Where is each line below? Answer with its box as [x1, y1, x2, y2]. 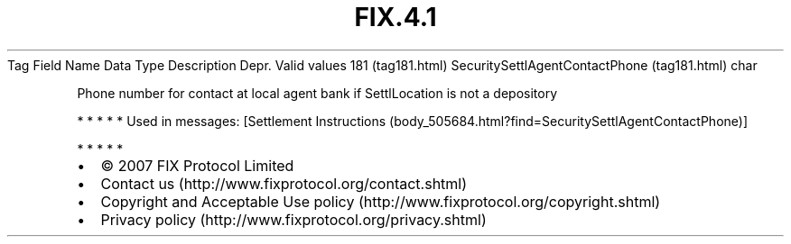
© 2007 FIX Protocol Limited [100, 156, 294, 175]
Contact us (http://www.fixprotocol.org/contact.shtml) [100, 174, 468, 193]
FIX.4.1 [354, 2, 437, 32]
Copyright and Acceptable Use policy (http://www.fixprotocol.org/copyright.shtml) [100, 192, 661, 211]
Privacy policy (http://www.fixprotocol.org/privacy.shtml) [100, 210, 487, 229]
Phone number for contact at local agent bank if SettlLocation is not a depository [77, 85, 558, 101]
